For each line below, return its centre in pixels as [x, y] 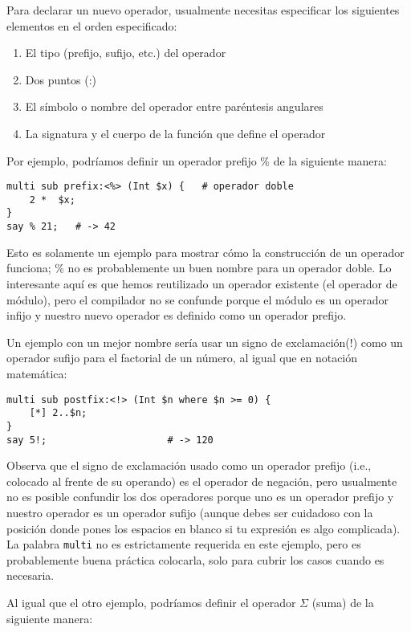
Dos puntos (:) [61, 79]
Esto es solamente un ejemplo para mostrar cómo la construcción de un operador [205, 252]
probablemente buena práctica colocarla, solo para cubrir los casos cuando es [195, 559]
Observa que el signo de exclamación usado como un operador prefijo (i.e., [189, 465]
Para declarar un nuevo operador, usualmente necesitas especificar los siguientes [203, 10]
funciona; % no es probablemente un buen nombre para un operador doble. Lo [199, 268]
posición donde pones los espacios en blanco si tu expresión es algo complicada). [203, 528]
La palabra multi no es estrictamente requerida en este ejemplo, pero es [184, 544]
